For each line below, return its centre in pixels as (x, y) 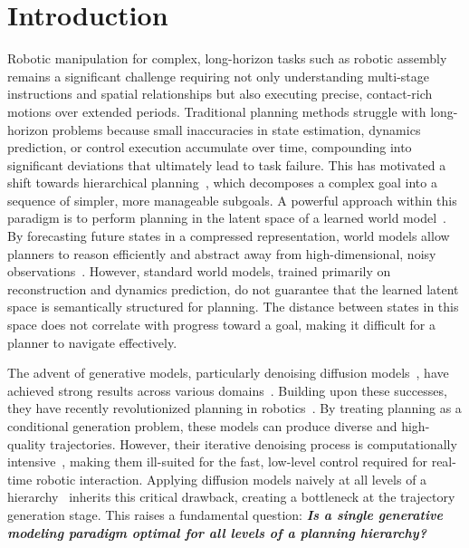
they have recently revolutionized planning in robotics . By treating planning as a (234, 408)
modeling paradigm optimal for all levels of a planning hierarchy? (217, 532)
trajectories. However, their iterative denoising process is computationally (254, 443)
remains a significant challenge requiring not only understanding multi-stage (219, 76)
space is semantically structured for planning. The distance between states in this (233, 307)
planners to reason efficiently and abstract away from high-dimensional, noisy (222, 253)
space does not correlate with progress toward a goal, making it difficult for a (222, 325)
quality (27, 443)
